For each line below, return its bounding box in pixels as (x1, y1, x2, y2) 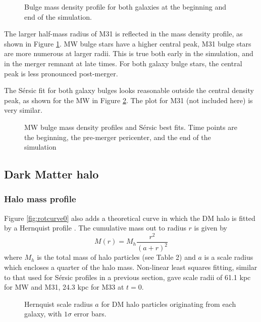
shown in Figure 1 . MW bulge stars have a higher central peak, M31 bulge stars (4, 38, 251, 49)
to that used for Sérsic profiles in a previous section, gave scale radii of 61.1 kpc (4, 271, 251, 282)
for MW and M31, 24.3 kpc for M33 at (4, 282, 124, 292)
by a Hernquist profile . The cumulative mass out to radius (4, 222, 186, 233)
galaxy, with (24, 308, 62, 319)
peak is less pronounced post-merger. (4, 68, 118, 78)
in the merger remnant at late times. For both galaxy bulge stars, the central (4, 58, 242, 68)
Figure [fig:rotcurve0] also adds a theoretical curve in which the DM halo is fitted (4, 212, 255, 223)
